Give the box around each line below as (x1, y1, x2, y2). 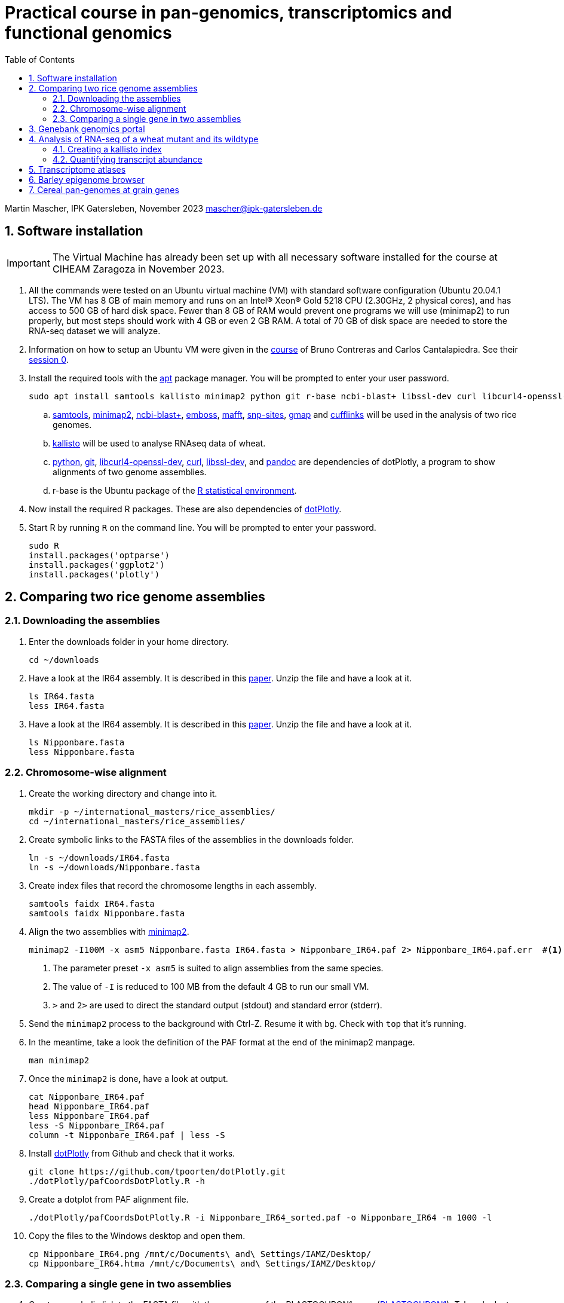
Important (7, 256, 50, 269)
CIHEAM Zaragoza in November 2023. (52, 262, 225, 275)
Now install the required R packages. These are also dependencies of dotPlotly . (29, 503, 342, 514)
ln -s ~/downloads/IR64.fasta (29, 852, 170, 862)
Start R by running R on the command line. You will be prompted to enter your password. (29, 522, 376, 533)
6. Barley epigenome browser (29, 174, 145, 185)
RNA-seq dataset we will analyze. (29, 325, 161, 336)
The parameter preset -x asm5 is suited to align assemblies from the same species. (53, 962, 384, 973)
